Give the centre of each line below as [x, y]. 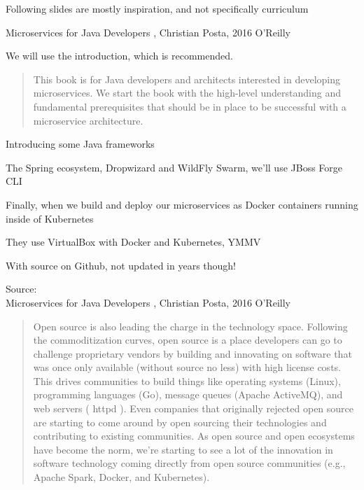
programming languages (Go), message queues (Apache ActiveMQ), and [188, 394]
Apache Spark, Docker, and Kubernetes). [121, 477]
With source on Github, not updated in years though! [121, 265]
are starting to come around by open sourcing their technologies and [180, 422]
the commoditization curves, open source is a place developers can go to [188, 340]
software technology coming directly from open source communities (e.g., [189, 463]
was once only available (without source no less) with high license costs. [187, 367]
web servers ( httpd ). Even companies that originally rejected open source [194, 408]
